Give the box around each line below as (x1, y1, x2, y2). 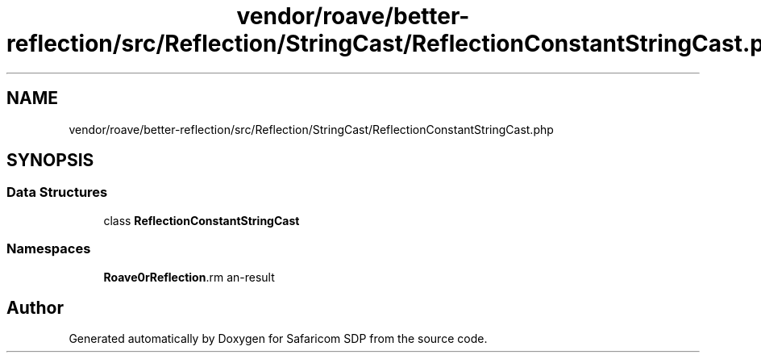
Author (6, 297, 64, 318)
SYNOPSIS (6, 150, 94, 171)
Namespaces (6, 240, 91, 257)
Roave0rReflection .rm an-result (103, 269, 275, 284)
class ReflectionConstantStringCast (103, 213, 300, 228)
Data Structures (6, 184, 108, 201)
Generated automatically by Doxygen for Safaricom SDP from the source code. (69, 332, 488, 346)
